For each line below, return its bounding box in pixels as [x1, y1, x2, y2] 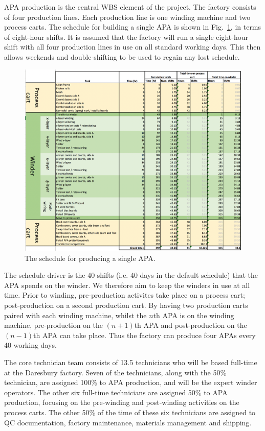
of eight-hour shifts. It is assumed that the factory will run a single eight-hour [4, 31, 249, 42]
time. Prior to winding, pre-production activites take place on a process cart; [4, 290, 245, 300]
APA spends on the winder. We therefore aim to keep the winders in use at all [4, 279, 250, 290]
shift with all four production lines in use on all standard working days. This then [4, 41, 261, 52]
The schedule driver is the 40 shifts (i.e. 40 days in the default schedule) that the [4, 270, 258, 280]
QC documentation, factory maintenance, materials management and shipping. [4, 417, 252, 427]
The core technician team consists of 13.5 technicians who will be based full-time [4, 357, 257, 368]
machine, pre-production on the [4, 320, 103, 330]
